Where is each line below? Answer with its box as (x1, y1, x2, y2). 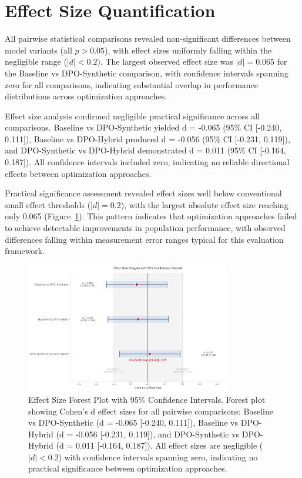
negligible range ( (5, 55, 67, 68)
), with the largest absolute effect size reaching (120, 198, 288, 210)
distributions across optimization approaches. (5, 90, 167, 102)
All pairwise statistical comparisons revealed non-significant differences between (5, 32, 291, 45)
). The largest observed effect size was (97, 55, 233, 68)
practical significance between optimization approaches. (28, 462, 227, 474)
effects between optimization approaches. (5, 167, 152, 179)
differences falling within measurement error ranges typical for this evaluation (5, 233, 284, 245)
